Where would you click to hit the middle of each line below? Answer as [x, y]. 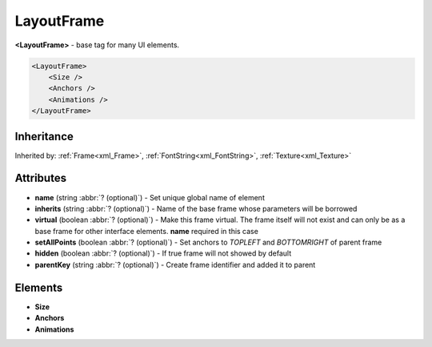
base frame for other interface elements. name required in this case [147, 231]
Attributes [41, 178]
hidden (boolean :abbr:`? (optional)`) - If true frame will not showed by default [163, 253]
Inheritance [44, 136]
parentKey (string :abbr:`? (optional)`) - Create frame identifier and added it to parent [175, 264]
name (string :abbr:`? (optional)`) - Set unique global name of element [150, 197]
